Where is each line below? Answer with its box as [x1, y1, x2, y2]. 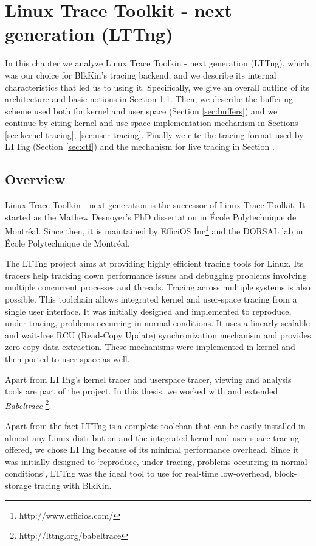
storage [5, 479, 32, 492]
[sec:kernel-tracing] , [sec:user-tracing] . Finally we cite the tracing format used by [5, 128, 304, 141]
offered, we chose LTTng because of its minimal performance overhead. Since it [5, 443, 299, 456]
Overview [5, 170, 66, 189]
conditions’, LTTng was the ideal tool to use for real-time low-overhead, [5, 467, 272, 480]
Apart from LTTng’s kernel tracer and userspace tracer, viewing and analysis [5, 373, 292, 385]
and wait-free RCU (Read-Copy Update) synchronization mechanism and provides [5, 328, 311, 341]
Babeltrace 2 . [5, 397, 52, 411]
